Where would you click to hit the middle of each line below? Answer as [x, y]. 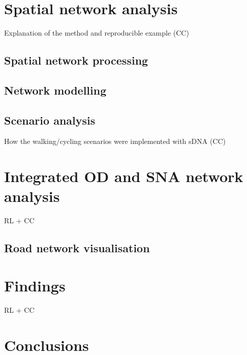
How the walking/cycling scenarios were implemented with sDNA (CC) [115, 141]
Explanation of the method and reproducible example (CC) [97, 33]
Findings [35, 285]
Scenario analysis [50, 120]
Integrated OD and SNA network [124, 176]
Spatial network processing [76, 60]
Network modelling [55, 90]
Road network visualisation [77, 248]
